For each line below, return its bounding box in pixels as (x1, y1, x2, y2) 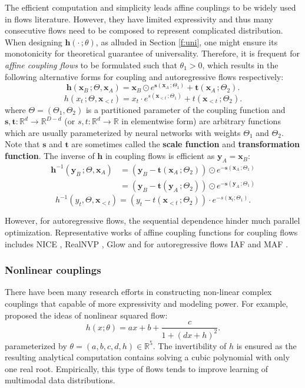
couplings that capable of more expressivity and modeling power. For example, (5, 297, 289, 309)
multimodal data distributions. (5, 374, 115, 386)
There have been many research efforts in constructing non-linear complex (5, 286, 272, 298)
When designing (5, 35, 62, 48)
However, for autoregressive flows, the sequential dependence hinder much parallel (5, 214, 300, 227)
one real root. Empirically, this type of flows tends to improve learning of (5, 362, 268, 374)
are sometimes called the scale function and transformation (71, 138, 300, 150)
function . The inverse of (5, 150, 95, 162)
